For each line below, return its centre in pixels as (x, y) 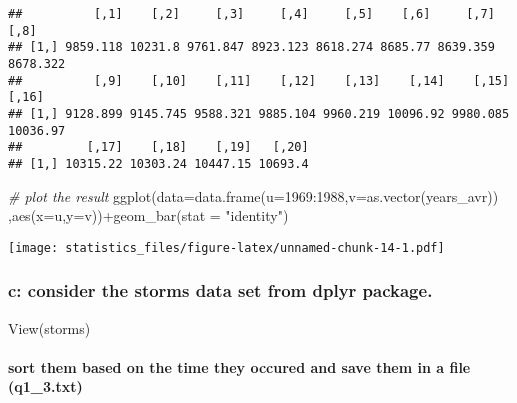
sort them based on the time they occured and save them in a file (239, 366)
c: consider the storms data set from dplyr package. (220, 290)
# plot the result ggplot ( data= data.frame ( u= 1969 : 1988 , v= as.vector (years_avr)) (253, 195)
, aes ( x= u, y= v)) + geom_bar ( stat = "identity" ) (148, 215)
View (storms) (49, 327)
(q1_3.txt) (45, 386)
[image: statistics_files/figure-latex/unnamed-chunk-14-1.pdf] (226, 247)
